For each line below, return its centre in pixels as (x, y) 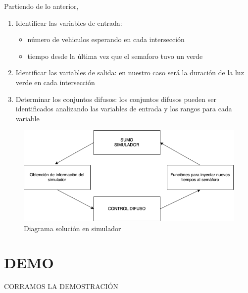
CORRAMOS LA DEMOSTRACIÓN (61, 286)
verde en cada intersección (55, 82)
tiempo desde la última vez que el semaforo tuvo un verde (115, 56)
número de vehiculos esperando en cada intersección (106, 39)
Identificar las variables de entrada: (69, 23)
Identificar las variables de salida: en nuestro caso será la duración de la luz (130, 73)
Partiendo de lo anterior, (41, 6)
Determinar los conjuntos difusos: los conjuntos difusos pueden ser (116, 99)
